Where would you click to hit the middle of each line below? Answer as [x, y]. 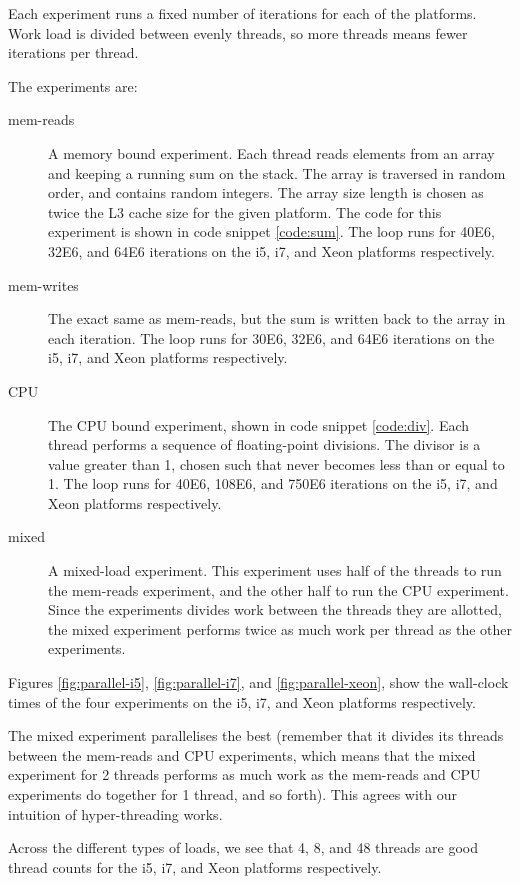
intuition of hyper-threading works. [115, 813]
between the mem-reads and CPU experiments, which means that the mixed [242, 754]
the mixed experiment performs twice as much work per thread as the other [280, 628]
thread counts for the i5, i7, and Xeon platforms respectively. [195, 866]
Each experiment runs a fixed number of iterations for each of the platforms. [242, 13]
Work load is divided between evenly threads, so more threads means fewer [238, 32]
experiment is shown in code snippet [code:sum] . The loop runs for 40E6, [271, 231]
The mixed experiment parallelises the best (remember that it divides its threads [256, 735]
